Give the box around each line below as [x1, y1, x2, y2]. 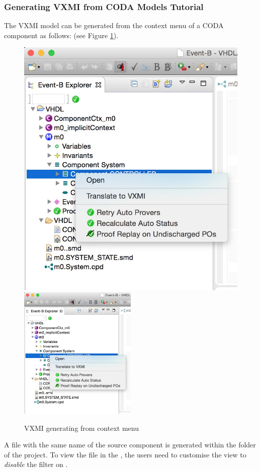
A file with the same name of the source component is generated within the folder [4, 439, 256, 450]
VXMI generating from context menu [24, 422, 139, 433]
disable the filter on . [4, 459, 68, 469]
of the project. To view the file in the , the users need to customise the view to [4, 449, 246, 459]
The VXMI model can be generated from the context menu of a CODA [4, 20, 224, 31]
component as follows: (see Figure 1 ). [4, 30, 119, 40]
